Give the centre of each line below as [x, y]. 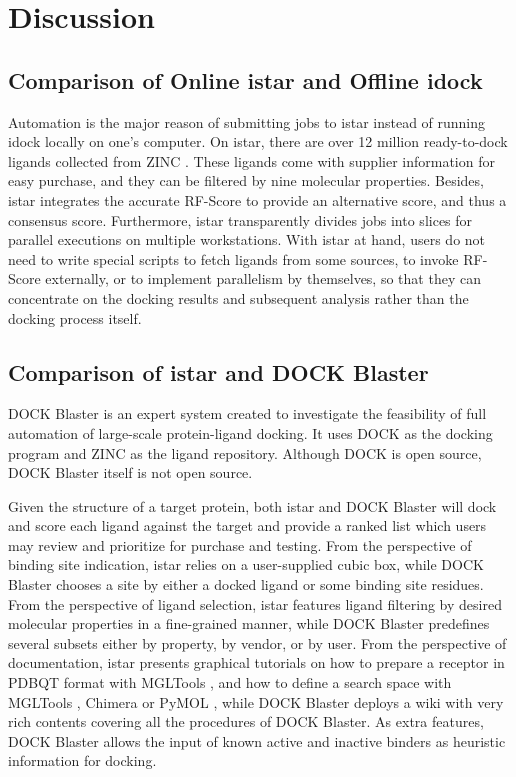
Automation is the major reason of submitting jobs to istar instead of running [247, 121]
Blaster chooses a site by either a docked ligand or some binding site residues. [246, 584]
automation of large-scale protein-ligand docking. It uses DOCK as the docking [250, 432]
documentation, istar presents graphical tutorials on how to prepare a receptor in [256, 662]
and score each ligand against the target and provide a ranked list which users [247, 525]
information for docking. [82, 760]
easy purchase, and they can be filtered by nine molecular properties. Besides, [246, 180]
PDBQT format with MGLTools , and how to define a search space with [230, 682]
